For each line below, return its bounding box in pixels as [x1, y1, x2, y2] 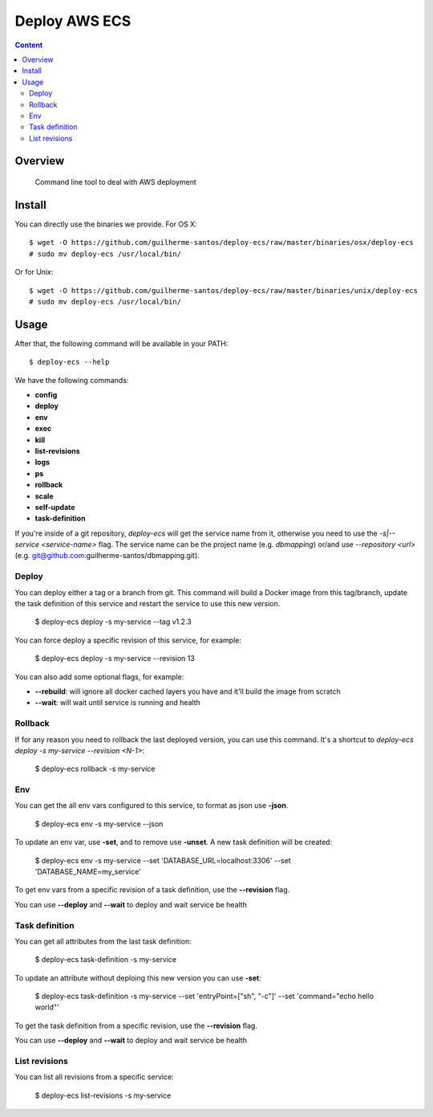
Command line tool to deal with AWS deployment [34, 177, 196, 187]
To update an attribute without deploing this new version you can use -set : [14, 972, 262, 983]
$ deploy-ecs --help [29, 357, 110, 367]
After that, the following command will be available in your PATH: [14, 338, 229, 349]
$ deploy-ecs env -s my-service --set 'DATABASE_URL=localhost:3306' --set [34, 855, 292, 865]
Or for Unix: [14, 267, 54, 277]
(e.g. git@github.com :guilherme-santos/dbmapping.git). [14, 551, 200, 561]
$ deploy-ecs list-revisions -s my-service [34, 1091, 172, 1100]
